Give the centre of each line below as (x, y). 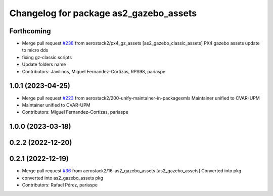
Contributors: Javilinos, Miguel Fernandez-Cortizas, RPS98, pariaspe (94, 71)
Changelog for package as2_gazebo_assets (103, 13)
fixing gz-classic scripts (47, 57)
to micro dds (35, 50)
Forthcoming (30, 31)
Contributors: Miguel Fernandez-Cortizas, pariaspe (75, 112)
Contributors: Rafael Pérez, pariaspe (60, 185)
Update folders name (44, 64)
